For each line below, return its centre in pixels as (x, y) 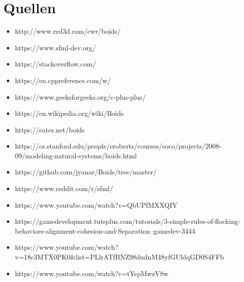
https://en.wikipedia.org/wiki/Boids (69, 113)
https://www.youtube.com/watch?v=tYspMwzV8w (92, 273)
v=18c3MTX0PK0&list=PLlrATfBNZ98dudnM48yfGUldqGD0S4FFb (119, 257)
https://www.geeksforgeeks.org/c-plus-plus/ (80, 97)
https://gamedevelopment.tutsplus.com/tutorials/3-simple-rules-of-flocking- (128, 221)
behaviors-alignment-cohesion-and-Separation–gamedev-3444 (105, 230)
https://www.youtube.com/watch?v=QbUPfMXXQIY (96, 205)
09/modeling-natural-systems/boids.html (76, 155)
